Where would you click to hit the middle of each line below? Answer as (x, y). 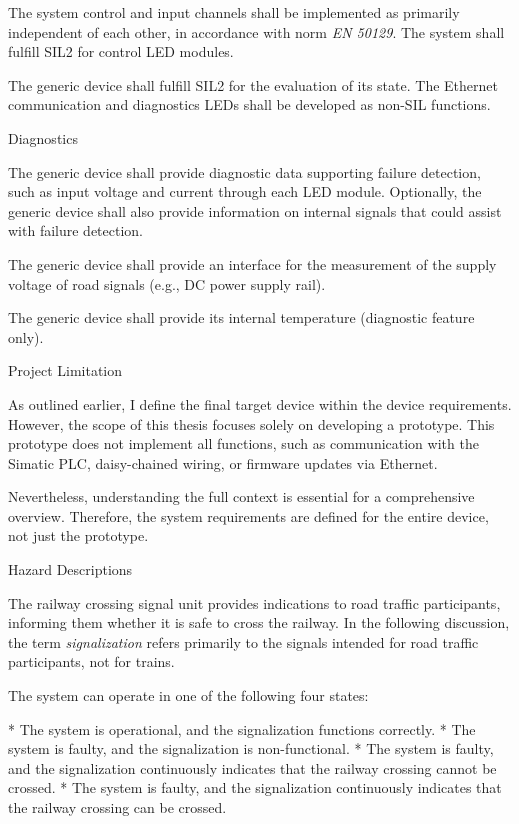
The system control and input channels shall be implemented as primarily (234, 12)
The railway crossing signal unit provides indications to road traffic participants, (254, 602)
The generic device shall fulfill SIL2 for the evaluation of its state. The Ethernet (253, 84)
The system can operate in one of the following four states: (188, 695)
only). (26, 336)
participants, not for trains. (91, 661)
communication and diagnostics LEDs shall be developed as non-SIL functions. (249, 104)
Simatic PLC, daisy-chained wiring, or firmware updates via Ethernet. (223, 462)
